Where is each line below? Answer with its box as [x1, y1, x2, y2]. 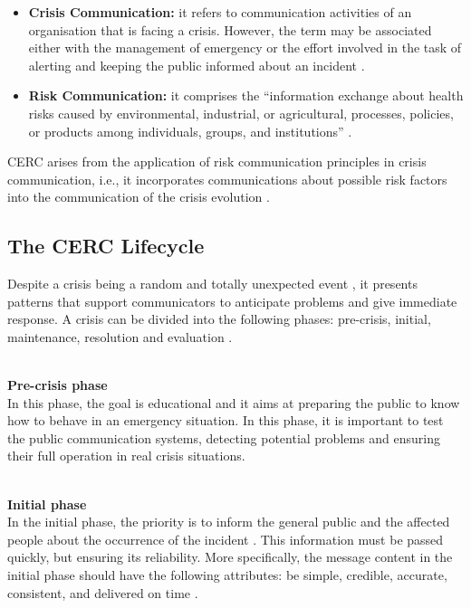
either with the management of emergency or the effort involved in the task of [28, 38, 462, 57]
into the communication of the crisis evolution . [7, 187, 270, 206]
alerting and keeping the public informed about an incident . [28, 55, 365, 74]
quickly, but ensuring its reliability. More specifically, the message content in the [7, 547, 453, 566]
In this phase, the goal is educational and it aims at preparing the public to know [7, 393, 460, 412]
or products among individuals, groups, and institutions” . [28, 121, 352, 140]
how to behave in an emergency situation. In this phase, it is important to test [7, 411, 444, 430]
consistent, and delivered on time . [7, 583, 198, 602]
